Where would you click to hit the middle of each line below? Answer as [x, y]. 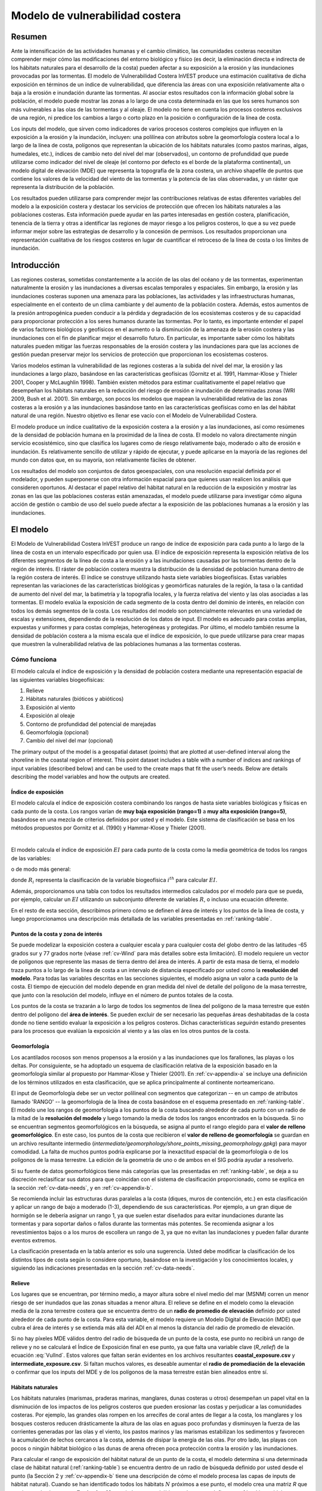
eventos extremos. [34, 1240]
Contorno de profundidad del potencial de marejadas [91, 724]
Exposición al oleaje [50, 716]
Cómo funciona [34, 659]
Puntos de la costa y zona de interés [57, 934]
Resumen [29, 37]
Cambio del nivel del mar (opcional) [69, 741]
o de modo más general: [41, 869]
